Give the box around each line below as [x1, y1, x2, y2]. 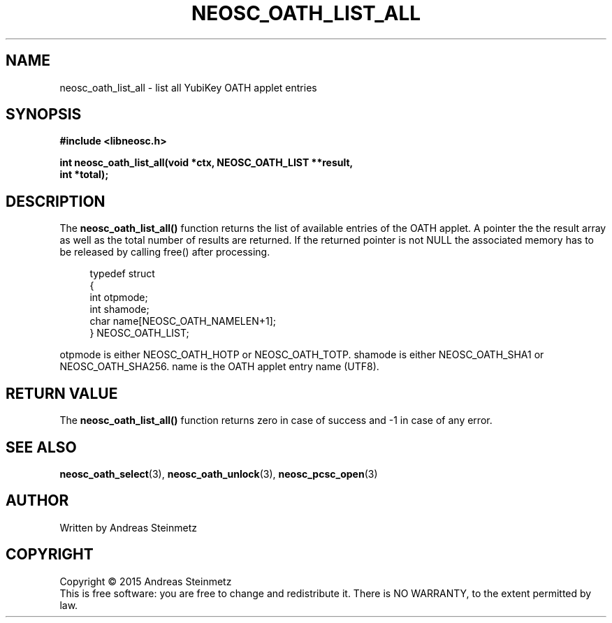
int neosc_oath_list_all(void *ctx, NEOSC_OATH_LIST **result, [59, 156, 354, 169]
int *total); [59, 168, 109, 181]
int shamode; [89, 303, 150, 316]
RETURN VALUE [6, 384, 118, 402]
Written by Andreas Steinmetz [59, 521, 198, 534]
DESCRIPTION [6, 192, 105, 210]
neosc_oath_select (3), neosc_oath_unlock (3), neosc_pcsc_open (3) [59, 467, 378, 480]
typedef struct [89, 267, 155, 280]
